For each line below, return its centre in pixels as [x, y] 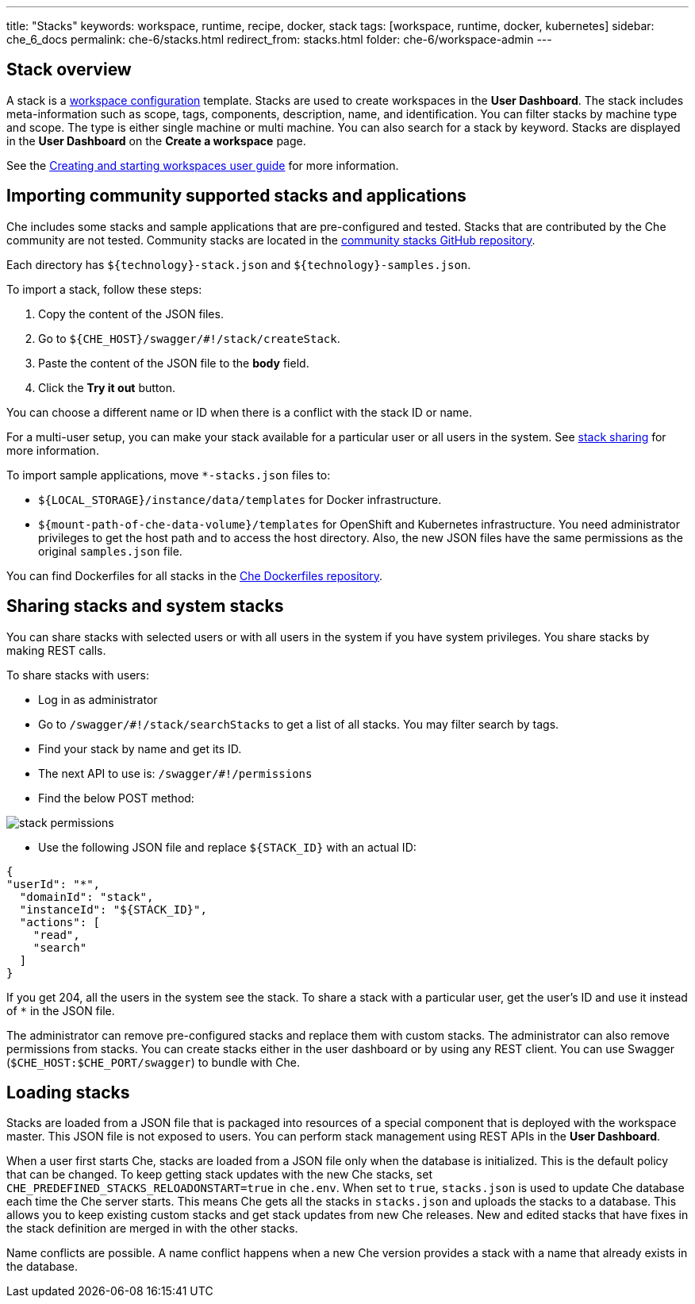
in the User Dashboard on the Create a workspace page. [156, 140]
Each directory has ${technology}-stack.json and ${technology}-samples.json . [239, 264]
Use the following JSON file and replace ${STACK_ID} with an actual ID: [227, 847]
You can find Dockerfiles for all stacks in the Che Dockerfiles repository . [195, 575]
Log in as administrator [98, 699]
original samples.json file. [110, 551]
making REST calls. [56, 650]
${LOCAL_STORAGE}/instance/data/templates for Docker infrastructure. [240, 499]
